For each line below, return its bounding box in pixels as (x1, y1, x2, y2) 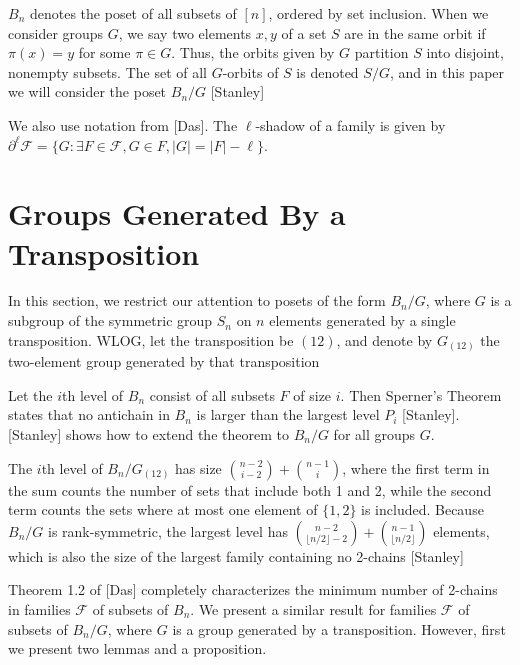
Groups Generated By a (8, 193, 346, 234)
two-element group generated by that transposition (8, 351, 320, 372)
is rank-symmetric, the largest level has (47, 520, 288, 541)
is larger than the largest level (196, 404, 380, 425)
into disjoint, (426, 42, 504, 63)
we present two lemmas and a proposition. (8, 638, 267, 659)
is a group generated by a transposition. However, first (172, 618, 506, 639)
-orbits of (222, 61, 279, 82)
